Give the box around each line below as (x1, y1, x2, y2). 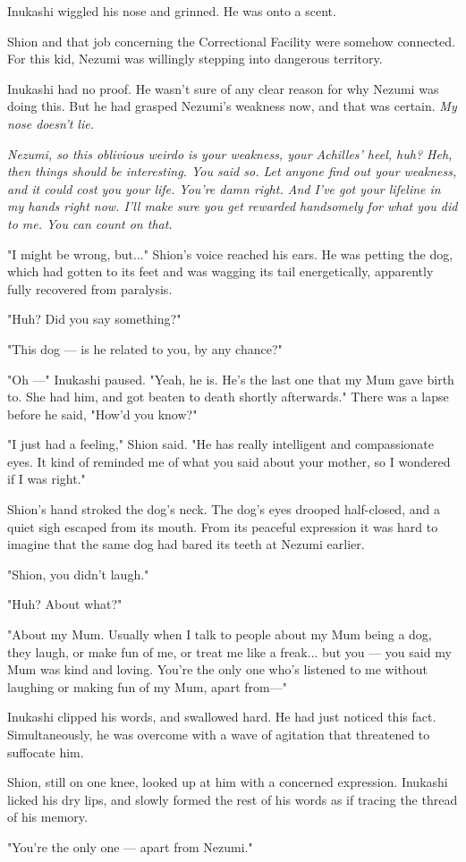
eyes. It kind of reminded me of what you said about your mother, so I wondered (7, 452, 451, 470)
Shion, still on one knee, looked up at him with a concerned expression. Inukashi (7, 773, 448, 791)
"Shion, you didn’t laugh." (7, 564, 149, 583)
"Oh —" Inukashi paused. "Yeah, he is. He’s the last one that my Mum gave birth (7, 369, 454, 388)
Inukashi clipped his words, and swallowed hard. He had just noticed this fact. (7, 707, 436, 726)
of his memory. (7, 807, 88, 826)
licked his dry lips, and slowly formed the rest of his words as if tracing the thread (7, 790, 458, 808)
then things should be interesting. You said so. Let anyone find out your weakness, (7, 162, 457, 181)
